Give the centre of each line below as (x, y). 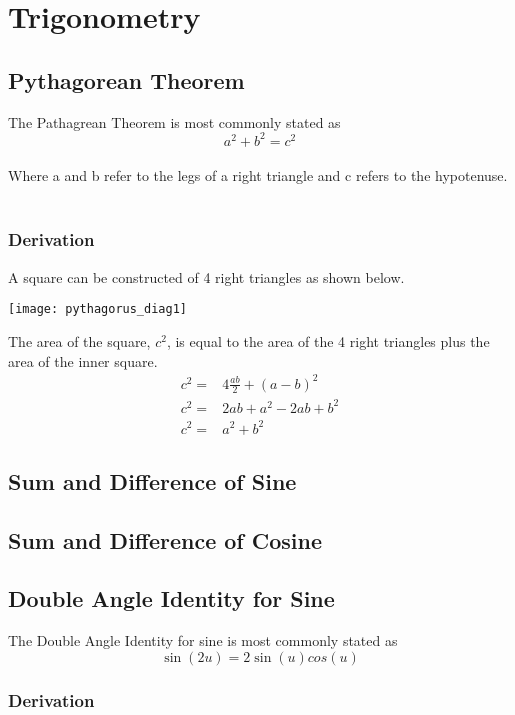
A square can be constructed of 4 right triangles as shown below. (206, 276)
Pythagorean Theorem (126, 79)
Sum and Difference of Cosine (165, 539)
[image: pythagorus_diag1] (97, 309)
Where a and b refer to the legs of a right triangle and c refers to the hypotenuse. (258, 175)
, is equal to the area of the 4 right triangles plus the (328, 340)
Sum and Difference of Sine (152, 480)
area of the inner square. (83, 360)
